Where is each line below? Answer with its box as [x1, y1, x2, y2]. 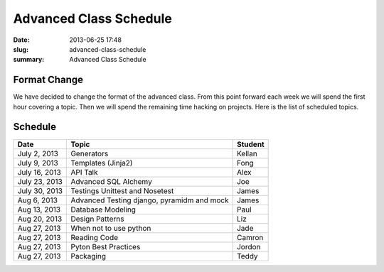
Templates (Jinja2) [70, 158, 133, 168]
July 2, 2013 [17, 148, 58, 158]
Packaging [70, 251, 107, 261]
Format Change [13, 74, 83, 86]
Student [236, 139, 265, 149]
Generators [70, 148, 109, 158]
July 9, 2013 [17, 158, 58, 168]
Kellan [236, 148, 257, 158]
